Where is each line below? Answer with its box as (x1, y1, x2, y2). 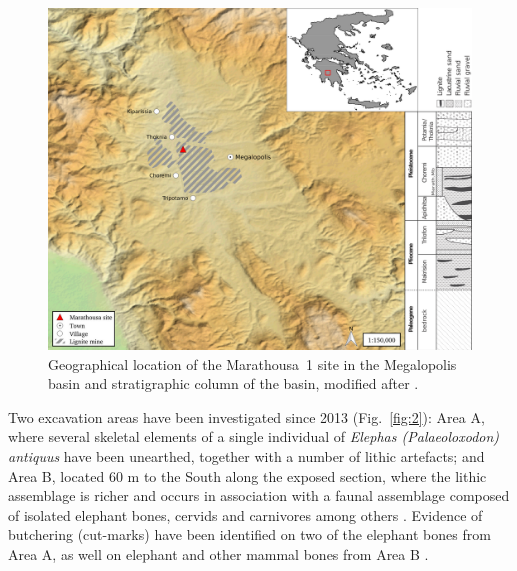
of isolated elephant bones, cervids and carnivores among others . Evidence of (8, 504, 483, 525)
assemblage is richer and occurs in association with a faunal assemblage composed (8, 485, 510, 506)
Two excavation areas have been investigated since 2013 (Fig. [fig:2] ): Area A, (8, 406, 485, 427)
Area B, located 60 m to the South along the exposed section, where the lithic (8, 465, 487, 486)
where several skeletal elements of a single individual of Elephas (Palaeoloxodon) (8, 426, 500, 447)
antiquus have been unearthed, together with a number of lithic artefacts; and (8, 445, 485, 466)
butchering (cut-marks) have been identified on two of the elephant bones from (8, 524, 491, 545)
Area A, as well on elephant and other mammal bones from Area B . (8, 543, 429, 564)
